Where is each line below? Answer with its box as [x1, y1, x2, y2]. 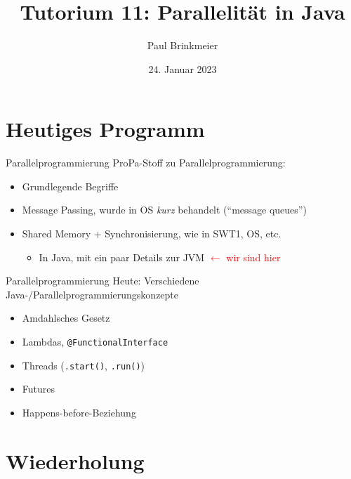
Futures [22, 381, 55, 396]
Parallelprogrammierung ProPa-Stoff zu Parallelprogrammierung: [6, 155, 286, 170]
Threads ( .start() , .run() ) [22, 357, 145, 372]
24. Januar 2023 [148, 61, 217, 76]
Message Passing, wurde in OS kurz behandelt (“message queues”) [22, 202, 307, 217]
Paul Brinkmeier [147, 38, 218, 53]
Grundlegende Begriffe [22, 178, 119, 193]
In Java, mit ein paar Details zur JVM [39, 249, 205, 264]
